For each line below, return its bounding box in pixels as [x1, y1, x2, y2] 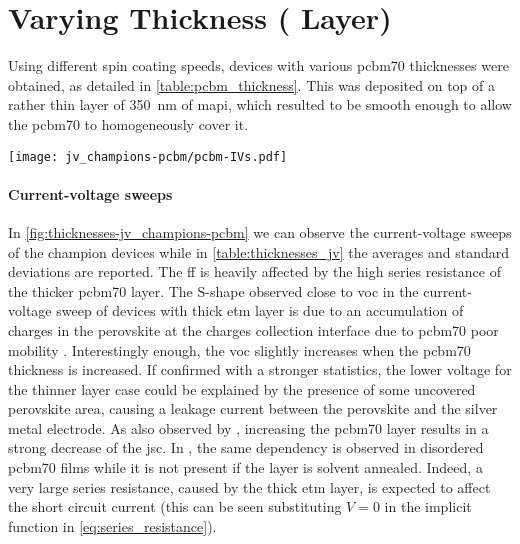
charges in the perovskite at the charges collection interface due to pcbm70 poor [8, 319, 499, 340]
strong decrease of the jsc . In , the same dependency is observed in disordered [8, 437, 484, 458]
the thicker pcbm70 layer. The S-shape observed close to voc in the [8, 280, 419, 301]
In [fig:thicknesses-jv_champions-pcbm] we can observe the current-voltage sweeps [8, 221, 512, 242]
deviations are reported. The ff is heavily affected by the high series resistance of [8, 261, 501, 282]
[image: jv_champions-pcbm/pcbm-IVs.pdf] [8, 149, 288, 164]
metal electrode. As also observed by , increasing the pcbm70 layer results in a [8, 417, 489, 438]
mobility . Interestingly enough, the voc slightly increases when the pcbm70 [8, 339, 471, 360]
